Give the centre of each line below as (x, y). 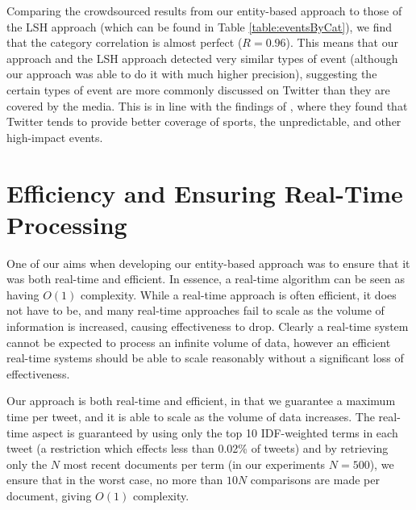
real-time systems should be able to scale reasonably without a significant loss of (205, 358)
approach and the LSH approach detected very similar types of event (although (202, 58)
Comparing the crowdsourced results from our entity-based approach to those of (204, 10)
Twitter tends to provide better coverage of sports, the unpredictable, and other (204, 121)
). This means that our (342, 42)
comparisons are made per (315, 480)
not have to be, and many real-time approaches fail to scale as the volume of (196, 310)
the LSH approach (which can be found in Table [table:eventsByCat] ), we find (200, 26)
